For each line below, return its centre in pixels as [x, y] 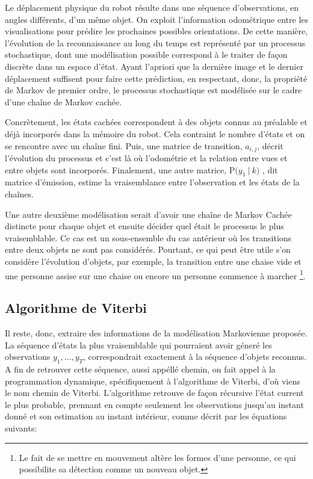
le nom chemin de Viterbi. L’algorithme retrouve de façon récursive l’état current [154, 393]
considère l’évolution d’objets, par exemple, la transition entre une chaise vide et [153, 261]
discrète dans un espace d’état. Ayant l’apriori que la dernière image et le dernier [154, 66]
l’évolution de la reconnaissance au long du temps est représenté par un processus [155, 42]
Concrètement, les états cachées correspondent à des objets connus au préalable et [156, 122]
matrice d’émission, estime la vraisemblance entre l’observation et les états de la [152, 182]
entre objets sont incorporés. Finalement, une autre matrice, [116, 169]
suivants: [21, 428]
